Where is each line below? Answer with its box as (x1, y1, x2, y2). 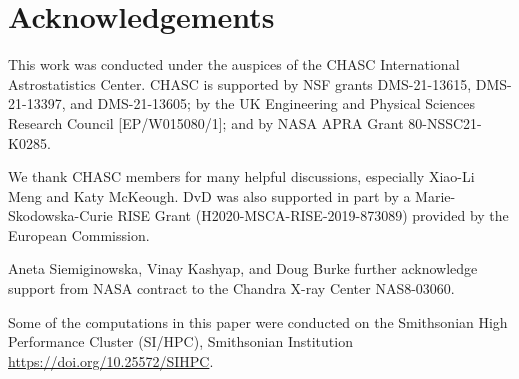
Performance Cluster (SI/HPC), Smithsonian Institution (8, 331, 353, 352)
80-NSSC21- (408, 112, 482, 133)
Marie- (415, 185, 456, 206)
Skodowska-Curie (8, 205, 113, 226)
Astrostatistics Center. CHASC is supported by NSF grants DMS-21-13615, (8, 73, 472, 94)
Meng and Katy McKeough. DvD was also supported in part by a (8, 185, 411, 206)
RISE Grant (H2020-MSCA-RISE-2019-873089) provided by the (117, 205, 509, 226)
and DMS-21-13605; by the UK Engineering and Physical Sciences (70, 93, 476, 114)
